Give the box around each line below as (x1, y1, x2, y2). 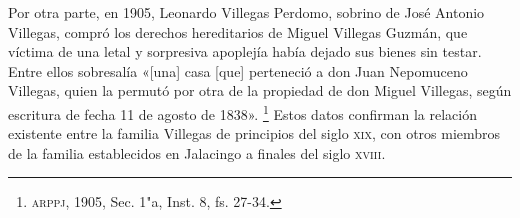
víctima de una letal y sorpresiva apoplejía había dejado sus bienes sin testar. (8, 41, 482, 62)
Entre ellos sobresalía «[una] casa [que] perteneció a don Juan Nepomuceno (8, 60, 468, 81)
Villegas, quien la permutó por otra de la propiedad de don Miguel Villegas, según (8, 80, 512, 101)
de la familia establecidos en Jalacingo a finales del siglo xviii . (8, 142, 386, 163)
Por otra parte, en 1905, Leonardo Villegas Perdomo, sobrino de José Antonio (8, 2, 485, 22)
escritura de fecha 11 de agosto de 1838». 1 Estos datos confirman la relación (8, 100, 477, 124)
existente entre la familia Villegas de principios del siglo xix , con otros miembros (8, 123, 501, 144)
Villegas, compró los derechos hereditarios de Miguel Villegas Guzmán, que (8, 21, 468, 42)
